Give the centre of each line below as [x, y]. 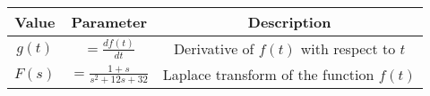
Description [289, 22]
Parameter [109, 22]
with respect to [348, 48]
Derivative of [214, 48]
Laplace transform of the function [268, 74]
